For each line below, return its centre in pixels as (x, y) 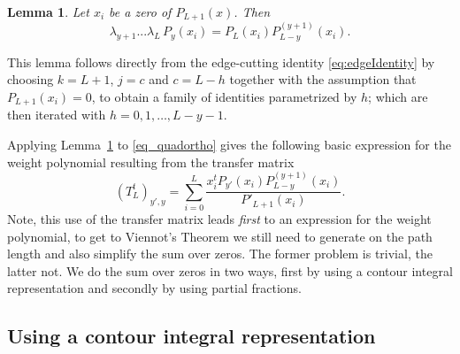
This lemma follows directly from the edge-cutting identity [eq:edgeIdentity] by (221, 62)
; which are (398, 96)
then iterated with (57, 115)
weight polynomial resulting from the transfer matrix (151, 162)
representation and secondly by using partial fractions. (155, 288)
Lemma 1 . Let (48, 12)
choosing (31, 79)
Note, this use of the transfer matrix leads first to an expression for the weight (219, 219)
